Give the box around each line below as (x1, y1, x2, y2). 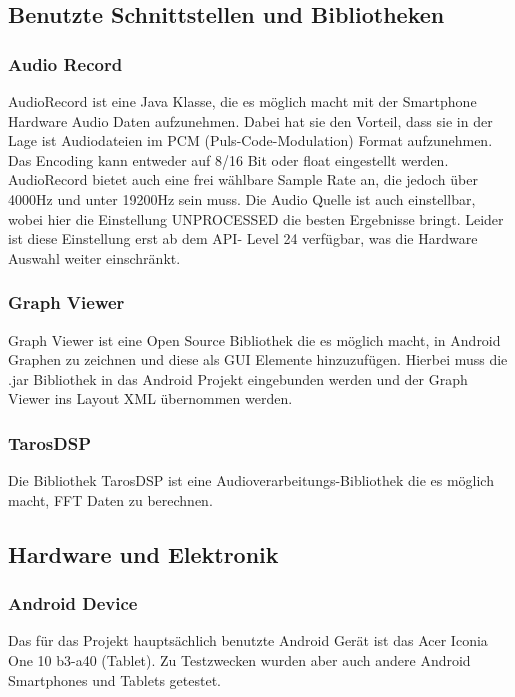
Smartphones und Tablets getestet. (8, 669, 221, 690)
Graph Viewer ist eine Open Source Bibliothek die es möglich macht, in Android (8, 329, 501, 350)
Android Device (8, 591, 138, 616)
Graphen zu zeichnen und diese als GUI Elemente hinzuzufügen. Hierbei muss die (8, 349, 508, 370)
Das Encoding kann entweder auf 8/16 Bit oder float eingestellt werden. (8, 149, 449, 170)
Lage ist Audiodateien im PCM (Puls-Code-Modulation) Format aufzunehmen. (8, 130, 493, 151)
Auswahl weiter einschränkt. (8, 247, 181, 268)
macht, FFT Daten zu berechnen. (8, 489, 213, 510)
